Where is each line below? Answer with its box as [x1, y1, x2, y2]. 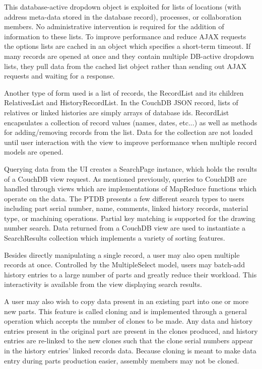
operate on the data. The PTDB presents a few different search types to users [4, 193, 244, 203]
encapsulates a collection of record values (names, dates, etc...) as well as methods [4, 117, 257, 127]
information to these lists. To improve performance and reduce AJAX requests [4, 31, 246, 41]
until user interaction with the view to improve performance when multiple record [4, 136, 257, 147]
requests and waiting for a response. [4, 70, 115, 81]
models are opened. [4, 146, 63, 157]
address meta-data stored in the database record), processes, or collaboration [4, 11, 242, 22]
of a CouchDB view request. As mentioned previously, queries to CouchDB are [4, 173, 247, 184]
